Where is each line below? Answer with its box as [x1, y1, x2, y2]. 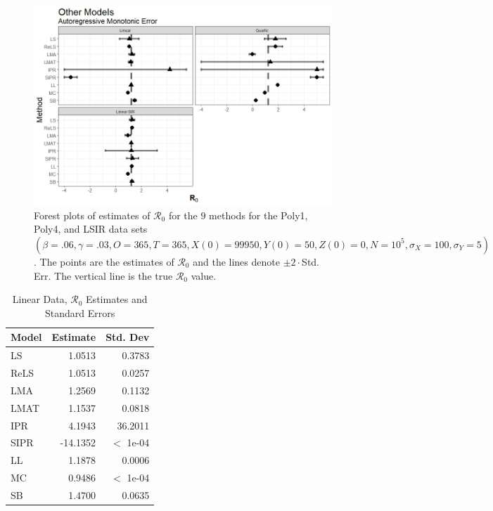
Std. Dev [105, 330, 150, 344]
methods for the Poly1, [209, 207, 308, 222]
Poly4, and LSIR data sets [34, 221, 148, 236]
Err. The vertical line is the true [34, 268, 173, 283]
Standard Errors [45, 305, 115, 320]
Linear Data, [12, 292, 68, 306]
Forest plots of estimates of [34, 207, 151, 222]
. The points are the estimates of [34, 254, 174, 269]
